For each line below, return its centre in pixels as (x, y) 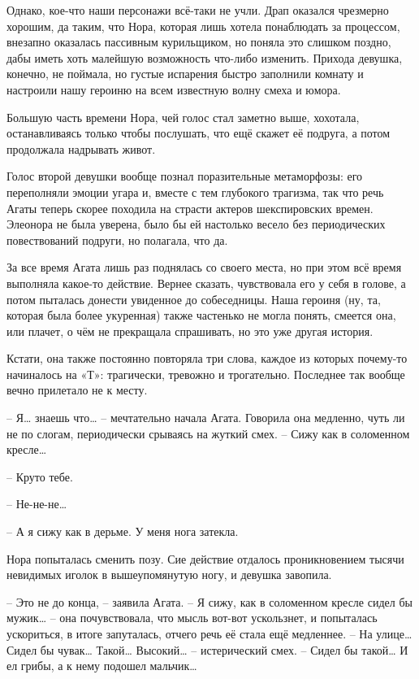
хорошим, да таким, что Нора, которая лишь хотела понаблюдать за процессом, (203, 26)
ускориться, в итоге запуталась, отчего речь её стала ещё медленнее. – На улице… (209, 633)
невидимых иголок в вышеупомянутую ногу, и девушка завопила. (169, 575)
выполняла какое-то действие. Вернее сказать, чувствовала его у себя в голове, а (206, 283)
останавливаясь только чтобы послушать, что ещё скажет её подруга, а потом (199, 133)
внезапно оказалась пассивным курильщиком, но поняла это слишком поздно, (199, 42)
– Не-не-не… (37, 504)
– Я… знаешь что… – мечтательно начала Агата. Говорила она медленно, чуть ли (206, 418)
